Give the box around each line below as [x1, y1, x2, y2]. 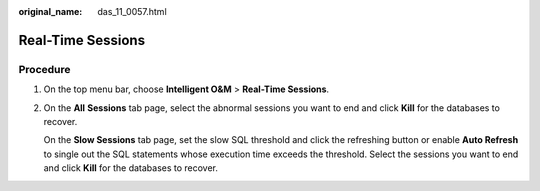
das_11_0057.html [97, 6, 167, 17]
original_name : [18, 6, 83, 17]
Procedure [18, 62, 71, 76]
